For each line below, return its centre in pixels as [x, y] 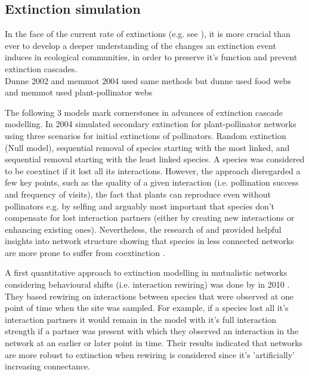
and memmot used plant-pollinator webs [79, 92]
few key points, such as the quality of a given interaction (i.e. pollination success [152, 182]
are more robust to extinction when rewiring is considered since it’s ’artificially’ [150, 354]
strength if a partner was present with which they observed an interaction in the [152, 331]
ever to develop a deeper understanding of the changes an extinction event [140, 45]
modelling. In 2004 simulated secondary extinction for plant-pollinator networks [151, 124]
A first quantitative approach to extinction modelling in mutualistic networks [146, 272]
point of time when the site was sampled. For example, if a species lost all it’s [147, 308]
